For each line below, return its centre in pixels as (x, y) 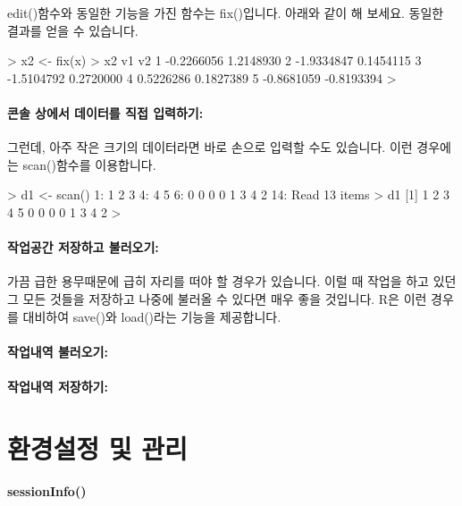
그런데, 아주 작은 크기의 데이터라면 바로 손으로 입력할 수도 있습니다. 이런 (210, 147)
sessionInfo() (47, 491)
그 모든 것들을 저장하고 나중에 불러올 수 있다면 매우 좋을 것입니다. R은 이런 (217, 298)
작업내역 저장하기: (58, 386)
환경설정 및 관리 (97, 447)
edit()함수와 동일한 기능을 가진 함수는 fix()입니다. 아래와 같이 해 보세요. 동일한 (226, 13)
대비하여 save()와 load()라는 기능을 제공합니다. (152, 316)
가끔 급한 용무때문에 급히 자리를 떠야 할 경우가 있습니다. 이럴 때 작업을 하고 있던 (232, 281)
